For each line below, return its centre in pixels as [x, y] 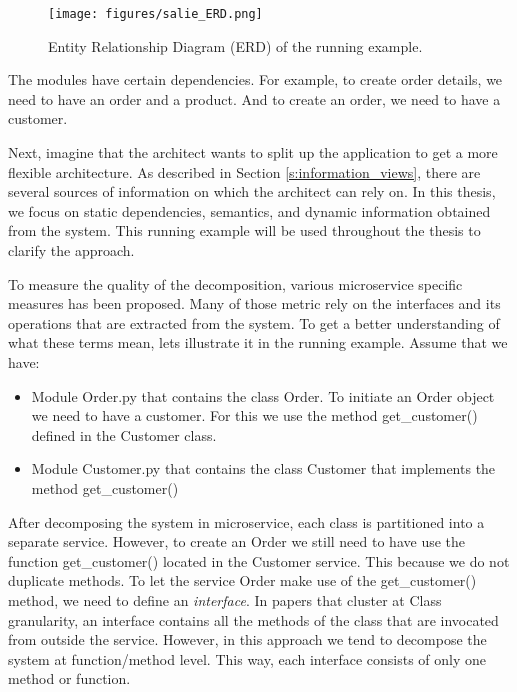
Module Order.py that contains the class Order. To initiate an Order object [263, 395]
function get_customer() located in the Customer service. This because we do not [259, 560]
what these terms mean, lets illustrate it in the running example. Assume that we [258, 342]
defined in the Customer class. [124, 434]
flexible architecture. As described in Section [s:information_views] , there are [244, 171]
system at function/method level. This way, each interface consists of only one [247, 658]
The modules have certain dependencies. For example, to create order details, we [255, 79]
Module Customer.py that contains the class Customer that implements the [263, 468]
